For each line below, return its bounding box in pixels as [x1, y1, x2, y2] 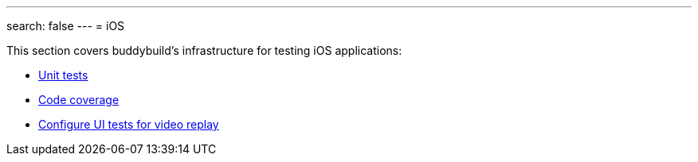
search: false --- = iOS [6, 19, 125, 33]
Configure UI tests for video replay [38, 118, 219, 131]
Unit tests [38, 68, 88, 82]
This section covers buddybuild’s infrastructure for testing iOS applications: [6, 44, 402, 57]
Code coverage [38, 93, 120, 106]
